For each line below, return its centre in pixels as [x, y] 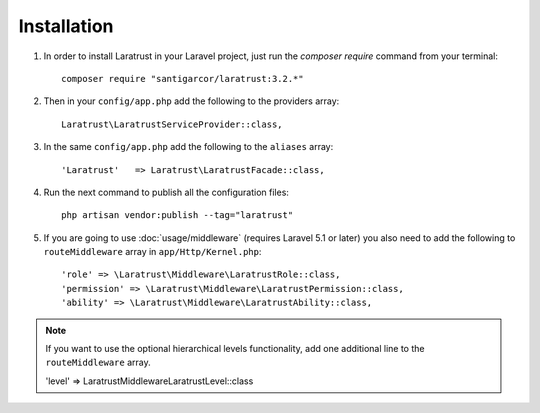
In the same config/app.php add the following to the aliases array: [188, 147]
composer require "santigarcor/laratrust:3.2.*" [182, 78]
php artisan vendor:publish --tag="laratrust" [177, 215]
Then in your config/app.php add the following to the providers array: [191, 101]
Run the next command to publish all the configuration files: [166, 192]
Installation [66, 26]
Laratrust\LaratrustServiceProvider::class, [172, 124]
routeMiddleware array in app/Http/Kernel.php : [152, 252]
